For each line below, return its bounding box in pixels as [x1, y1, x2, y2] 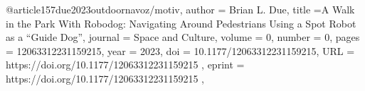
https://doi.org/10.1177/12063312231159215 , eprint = [6, 57, 245, 72]
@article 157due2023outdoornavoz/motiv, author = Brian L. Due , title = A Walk [6, 2, 355, 16]
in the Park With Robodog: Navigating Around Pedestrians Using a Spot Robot [6, 16, 356, 30]
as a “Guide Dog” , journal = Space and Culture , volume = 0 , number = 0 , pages [6, 30, 360, 44]
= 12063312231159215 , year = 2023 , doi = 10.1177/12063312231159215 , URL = [6, 43, 355, 58]
